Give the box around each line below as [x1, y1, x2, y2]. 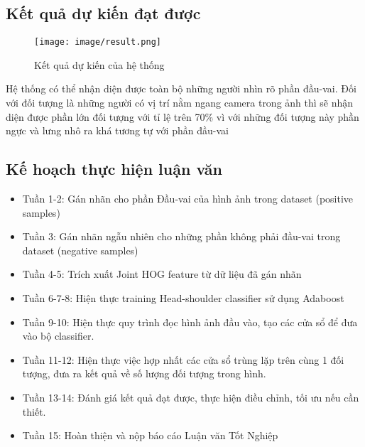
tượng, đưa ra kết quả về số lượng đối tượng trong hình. [22, 366, 266, 381]
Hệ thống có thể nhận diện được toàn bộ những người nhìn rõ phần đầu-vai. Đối [6, 81, 356, 96]
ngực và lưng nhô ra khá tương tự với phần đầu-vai [6, 123, 229, 138]
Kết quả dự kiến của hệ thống [34, 57, 165, 72]
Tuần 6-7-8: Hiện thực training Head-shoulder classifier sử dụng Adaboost [22, 291, 344, 305]
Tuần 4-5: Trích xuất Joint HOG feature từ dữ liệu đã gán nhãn [22, 266, 302, 281]
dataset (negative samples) [22, 242, 138, 257]
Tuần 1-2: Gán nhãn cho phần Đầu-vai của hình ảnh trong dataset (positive [22, 191, 354, 206]
